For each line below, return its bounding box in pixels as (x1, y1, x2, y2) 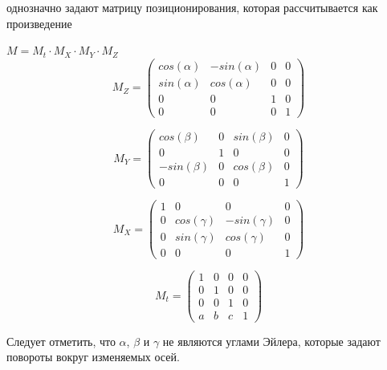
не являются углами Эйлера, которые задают (162, 332, 381, 349)
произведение (6, 14, 72, 31)
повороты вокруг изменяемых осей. (6, 348, 180, 365)
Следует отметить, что (6, 332, 116, 349)
